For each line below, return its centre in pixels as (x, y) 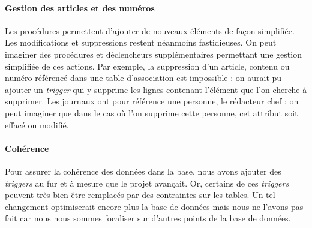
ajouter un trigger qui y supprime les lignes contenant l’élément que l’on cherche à (156, 89)
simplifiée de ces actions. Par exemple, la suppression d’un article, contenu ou (147, 66)
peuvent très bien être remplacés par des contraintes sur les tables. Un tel (140, 195)
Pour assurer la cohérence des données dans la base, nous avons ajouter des (143, 171)
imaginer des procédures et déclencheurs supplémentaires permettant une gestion (153, 54)
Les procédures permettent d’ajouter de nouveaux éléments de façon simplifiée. (150, 30)
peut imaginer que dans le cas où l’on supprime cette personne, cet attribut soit (151, 112)
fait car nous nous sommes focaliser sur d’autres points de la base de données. (148, 218)
